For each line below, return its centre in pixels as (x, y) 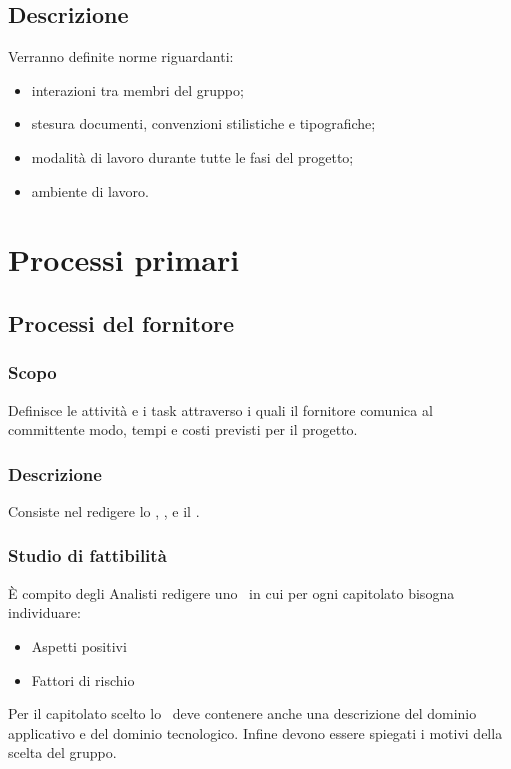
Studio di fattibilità (87, 555)
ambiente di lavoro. (90, 190)
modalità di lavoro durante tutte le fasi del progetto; (192, 156)
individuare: (44, 612)
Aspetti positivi (79, 645)
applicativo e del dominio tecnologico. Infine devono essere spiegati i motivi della (255, 732)
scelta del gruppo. (62, 752)
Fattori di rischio (83, 679)
